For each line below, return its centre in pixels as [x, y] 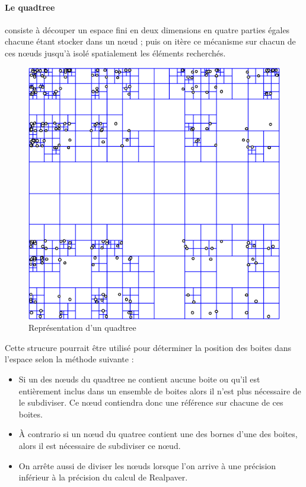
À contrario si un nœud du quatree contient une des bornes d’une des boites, [158, 434]
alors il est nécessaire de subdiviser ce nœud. [100, 445]
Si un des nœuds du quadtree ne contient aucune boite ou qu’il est [139, 379]
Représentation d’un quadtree [82, 328]
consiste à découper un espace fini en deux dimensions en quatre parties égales [147, 29]
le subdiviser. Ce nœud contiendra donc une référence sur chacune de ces [151, 402]
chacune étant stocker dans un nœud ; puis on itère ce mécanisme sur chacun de [150, 41]
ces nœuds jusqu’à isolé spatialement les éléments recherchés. [115, 53]
